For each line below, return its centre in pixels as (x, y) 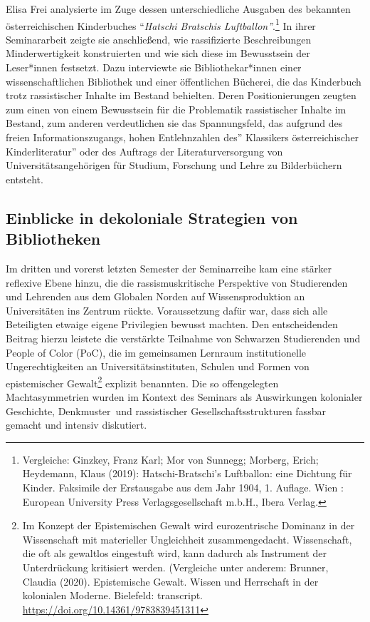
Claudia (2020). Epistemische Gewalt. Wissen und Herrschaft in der (170, 581)
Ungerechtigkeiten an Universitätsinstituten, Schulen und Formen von (158, 366)
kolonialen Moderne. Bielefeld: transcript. (112, 595)
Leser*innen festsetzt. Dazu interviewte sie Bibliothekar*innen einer (154, 67)
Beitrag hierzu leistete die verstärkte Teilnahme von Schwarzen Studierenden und (183, 338)
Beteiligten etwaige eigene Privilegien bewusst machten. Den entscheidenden (172, 324)
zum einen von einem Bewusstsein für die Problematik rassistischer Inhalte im (176, 109)
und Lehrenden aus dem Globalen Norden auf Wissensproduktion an (155, 296)
